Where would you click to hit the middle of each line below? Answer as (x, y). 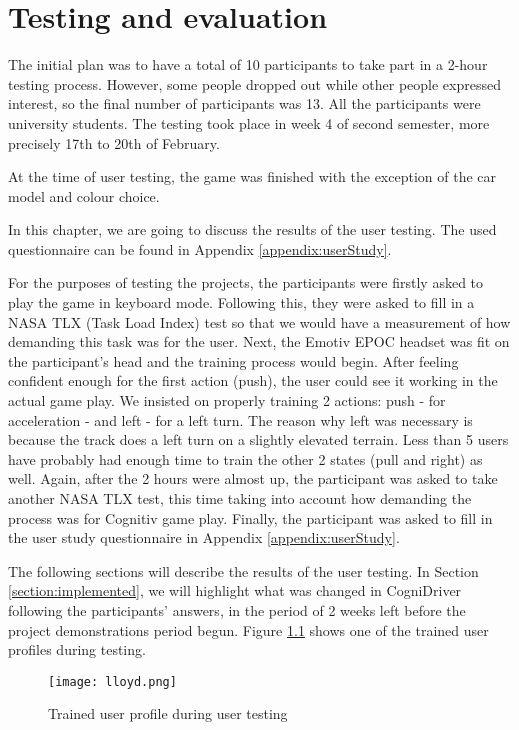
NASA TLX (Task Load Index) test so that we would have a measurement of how (259, 321)
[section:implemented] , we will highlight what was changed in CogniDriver (235, 590)
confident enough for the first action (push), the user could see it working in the (253, 380)
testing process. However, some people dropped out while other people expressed (254, 83)
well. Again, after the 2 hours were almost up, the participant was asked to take (253, 478)
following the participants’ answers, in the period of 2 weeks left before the (237, 609)
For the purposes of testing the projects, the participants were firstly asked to (246, 282)
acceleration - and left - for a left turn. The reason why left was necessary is (240, 419)
